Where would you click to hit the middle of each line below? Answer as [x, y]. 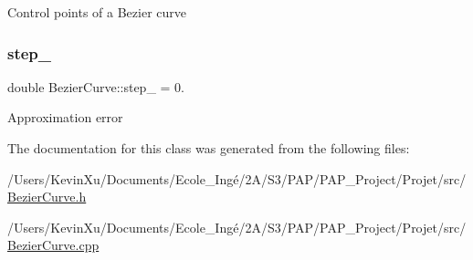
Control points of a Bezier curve [97, 12]
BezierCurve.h [47, 197]
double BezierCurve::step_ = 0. [96, 86]
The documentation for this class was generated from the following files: [209, 148]
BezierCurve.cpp [53, 245]
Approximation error [65, 117]
